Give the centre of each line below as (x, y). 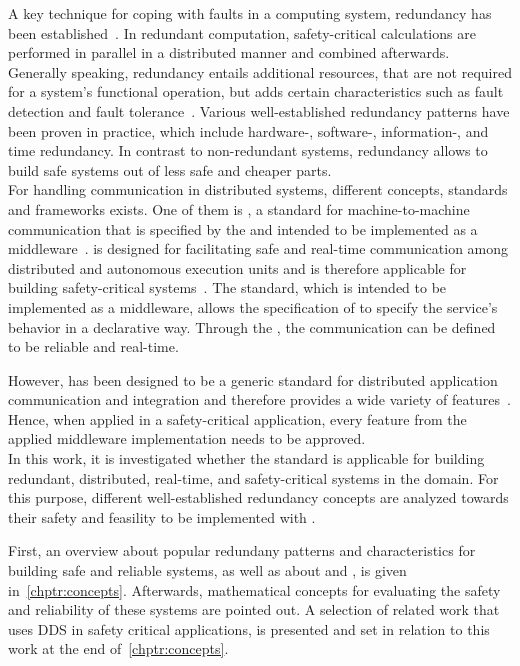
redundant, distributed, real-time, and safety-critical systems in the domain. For (253, 477)
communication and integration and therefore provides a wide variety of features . (259, 399)
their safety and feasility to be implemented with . (162, 516)
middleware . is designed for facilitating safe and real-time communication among (258, 248)
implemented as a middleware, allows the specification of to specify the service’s (253, 306)
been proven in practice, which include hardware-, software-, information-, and (248, 130)
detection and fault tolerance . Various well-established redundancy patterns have (259, 110)
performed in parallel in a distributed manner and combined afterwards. (229, 52)
